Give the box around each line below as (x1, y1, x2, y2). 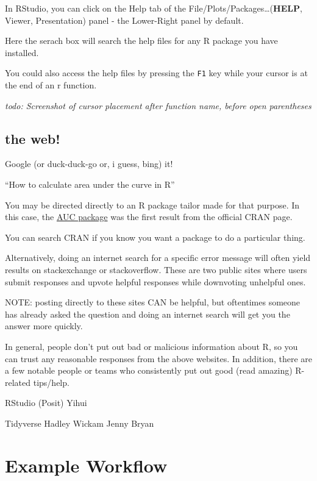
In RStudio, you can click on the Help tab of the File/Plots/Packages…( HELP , (5, 2, 302, 14)
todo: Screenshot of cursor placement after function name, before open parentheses (5, 99, 312, 112)
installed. (5, 46, 39, 59)
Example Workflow (5, 452, 168, 477)
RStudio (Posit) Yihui (5, 396, 87, 409)
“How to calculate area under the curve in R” (5, 178, 175, 191)
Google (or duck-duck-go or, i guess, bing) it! (5, 157, 173, 170)
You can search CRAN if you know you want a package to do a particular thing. (5, 230, 305, 243)
